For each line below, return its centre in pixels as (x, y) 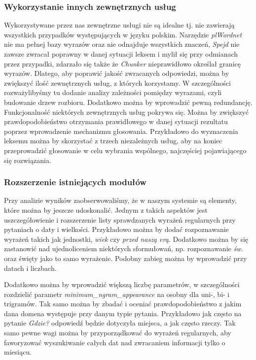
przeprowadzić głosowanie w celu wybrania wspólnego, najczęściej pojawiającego (125, 150)
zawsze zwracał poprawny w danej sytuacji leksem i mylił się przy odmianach (121, 54)
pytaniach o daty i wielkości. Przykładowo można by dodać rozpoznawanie (116, 229)
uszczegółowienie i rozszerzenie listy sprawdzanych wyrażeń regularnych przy (120, 219)
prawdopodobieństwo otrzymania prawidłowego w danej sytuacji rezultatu (116, 121)
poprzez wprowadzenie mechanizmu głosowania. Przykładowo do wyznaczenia (121, 131)
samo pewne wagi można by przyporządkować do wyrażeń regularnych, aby (118, 333)
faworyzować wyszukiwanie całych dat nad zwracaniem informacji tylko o (115, 342)
